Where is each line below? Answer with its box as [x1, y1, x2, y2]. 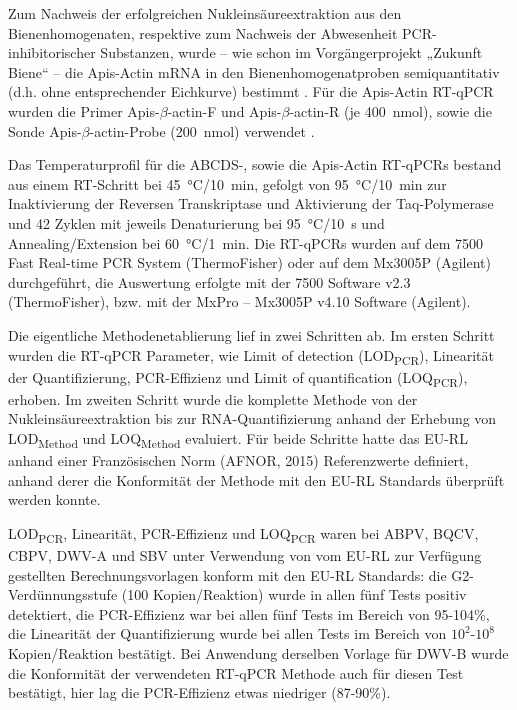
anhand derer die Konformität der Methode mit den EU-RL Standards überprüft [8, 469, 505, 490]
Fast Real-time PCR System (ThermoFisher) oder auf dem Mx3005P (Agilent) [8, 252, 491, 273]
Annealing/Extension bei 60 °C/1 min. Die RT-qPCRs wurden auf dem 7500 [8, 232, 484, 253]
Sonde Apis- [8, 120, 82, 141]
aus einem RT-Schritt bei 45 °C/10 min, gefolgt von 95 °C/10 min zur [8, 173, 447, 194]
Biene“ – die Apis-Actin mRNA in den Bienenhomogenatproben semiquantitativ [8, 61, 500, 82]
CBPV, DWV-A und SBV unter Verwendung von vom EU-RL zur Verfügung [8, 544, 482, 565]
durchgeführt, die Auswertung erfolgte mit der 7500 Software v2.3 [8, 271, 411, 292]
